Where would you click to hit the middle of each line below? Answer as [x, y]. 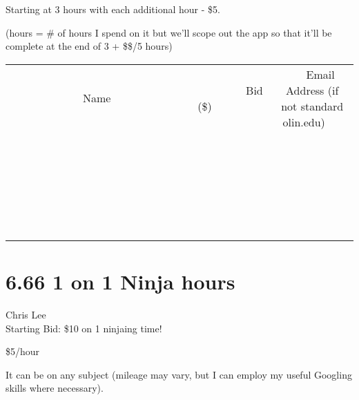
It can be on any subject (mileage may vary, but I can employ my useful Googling [179, 374]
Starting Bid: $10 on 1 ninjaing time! [84, 328]
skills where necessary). [55, 388]
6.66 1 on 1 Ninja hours [120, 281]
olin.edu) [304, 122]
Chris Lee [26, 314]
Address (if [312, 90]
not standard [312, 106]
